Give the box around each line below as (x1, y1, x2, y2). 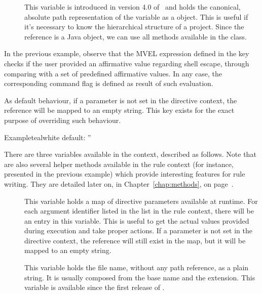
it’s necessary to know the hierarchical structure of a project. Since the (24, 21, 244, 32)
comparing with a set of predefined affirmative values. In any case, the (4, 68, 222, 78)
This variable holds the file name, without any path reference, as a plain (24, 262, 249, 273)
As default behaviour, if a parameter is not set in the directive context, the (4, 95, 237, 105)
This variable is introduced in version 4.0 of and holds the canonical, (24, 2, 241, 12)
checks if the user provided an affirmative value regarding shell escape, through (4, 58, 249, 68)
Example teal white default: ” (4, 132, 91, 142)
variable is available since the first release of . (24, 282, 165, 292)
